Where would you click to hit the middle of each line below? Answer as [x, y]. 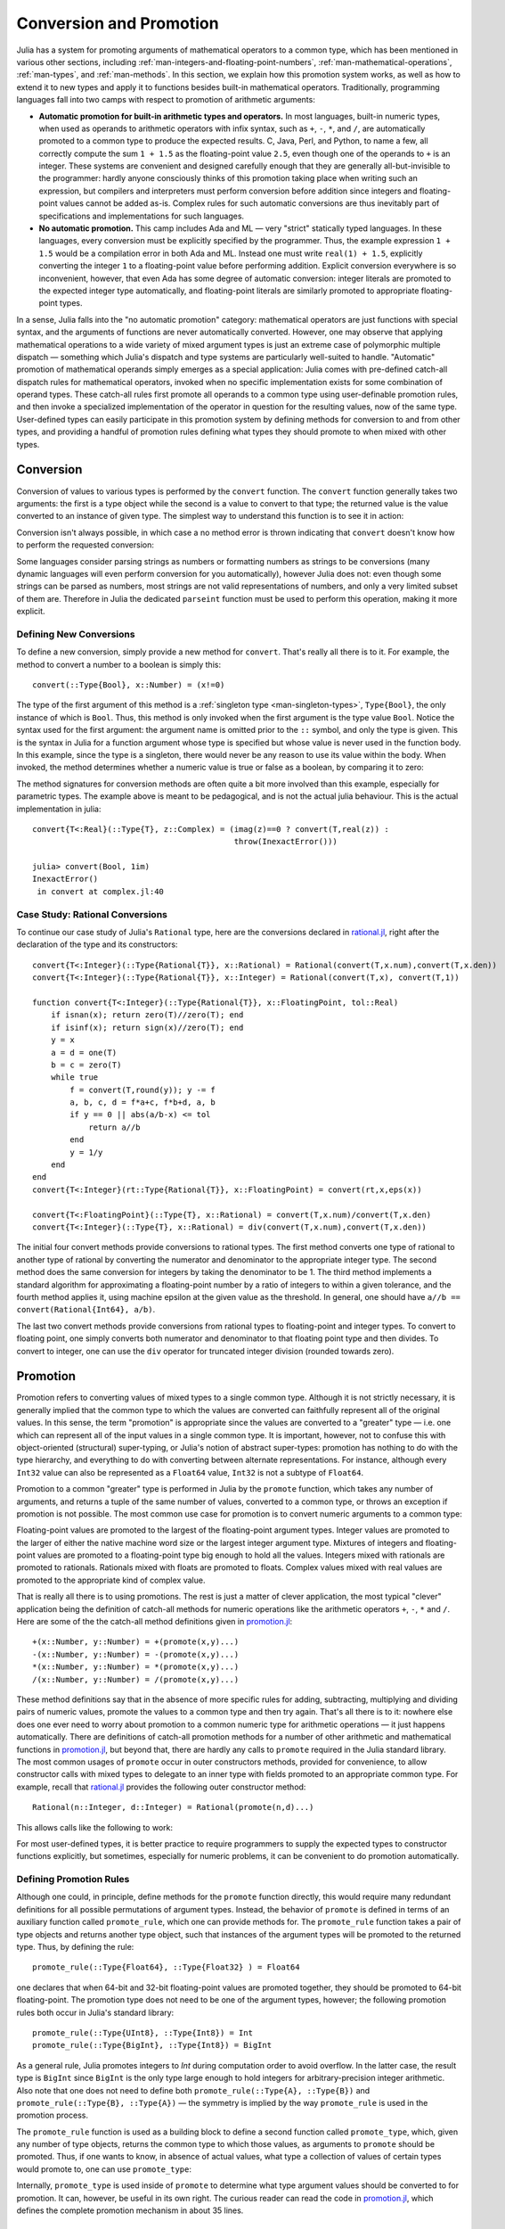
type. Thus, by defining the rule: [75, 1947]
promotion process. [53, 2115]
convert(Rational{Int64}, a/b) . [86, 1310]
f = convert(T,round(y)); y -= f [143, 1090]
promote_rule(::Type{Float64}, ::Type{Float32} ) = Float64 [166, 1967]
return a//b [114, 1127]
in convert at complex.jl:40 [101, 891]
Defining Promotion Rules [73, 1879]
